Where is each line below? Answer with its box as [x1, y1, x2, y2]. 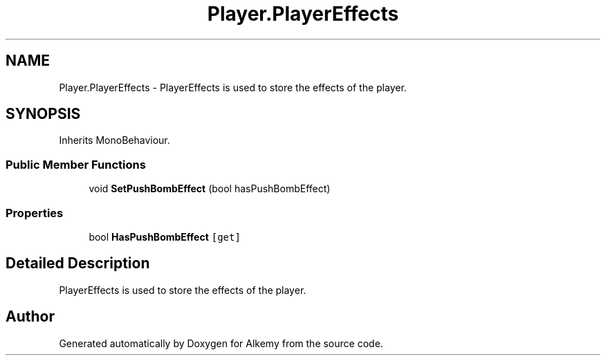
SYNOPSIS [6, 105, 81, 123]
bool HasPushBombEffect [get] [89, 230, 241, 243]
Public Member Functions [6, 157, 146, 172]
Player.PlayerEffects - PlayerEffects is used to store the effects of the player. [59, 81, 407, 93]
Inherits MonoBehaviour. [59, 134, 170, 147]
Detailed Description [6, 254, 150, 272]
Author [6, 308, 55, 326]
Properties [6, 205, 64, 220]
